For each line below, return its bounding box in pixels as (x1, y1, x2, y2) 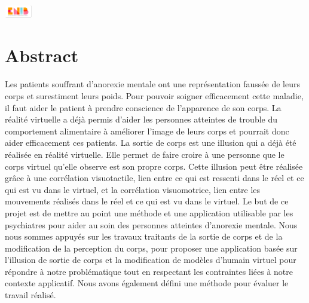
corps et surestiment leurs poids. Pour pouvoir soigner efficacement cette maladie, (5, 89, 304, 102)
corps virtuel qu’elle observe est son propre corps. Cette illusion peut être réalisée (5, 160, 303, 172)
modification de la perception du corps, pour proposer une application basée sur (5, 241, 298, 254)
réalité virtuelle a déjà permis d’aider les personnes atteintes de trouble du (5, 113, 278, 126)
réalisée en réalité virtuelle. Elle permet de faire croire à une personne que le (5, 148, 284, 160)
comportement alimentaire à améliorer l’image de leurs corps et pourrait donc (5, 124, 289, 137)
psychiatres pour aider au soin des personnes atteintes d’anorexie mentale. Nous (5, 218, 298, 231)
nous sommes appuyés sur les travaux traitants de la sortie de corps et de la (5, 230, 283, 243)
